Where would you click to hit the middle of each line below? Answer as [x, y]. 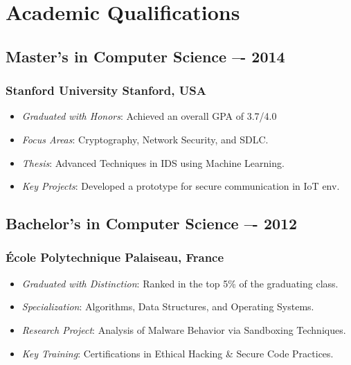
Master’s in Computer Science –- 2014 [145, 56]
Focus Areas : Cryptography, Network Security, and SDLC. [145, 139]
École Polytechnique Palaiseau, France [115, 257]
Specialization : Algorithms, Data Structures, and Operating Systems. [168, 306]
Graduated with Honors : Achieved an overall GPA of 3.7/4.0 [149, 116]
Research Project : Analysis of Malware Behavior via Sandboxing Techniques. [184, 329]
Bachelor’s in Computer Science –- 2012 [152, 223]
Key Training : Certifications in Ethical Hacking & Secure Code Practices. [178, 353]
